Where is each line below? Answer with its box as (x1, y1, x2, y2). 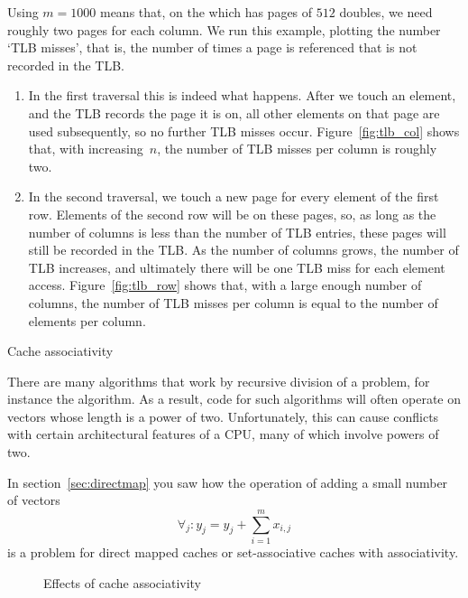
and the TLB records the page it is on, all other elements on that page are (28, 103, 440, 122)
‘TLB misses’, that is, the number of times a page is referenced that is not (7, 38, 418, 57)
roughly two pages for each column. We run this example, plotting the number (7, 20, 441, 39)
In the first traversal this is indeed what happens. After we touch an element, (28, 86, 456, 105)
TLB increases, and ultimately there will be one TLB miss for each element (28, 257, 445, 276)
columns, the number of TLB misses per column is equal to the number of (28, 293, 438, 312)
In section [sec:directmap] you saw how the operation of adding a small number (7, 472, 448, 491)
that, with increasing (28, 139, 143, 158)
